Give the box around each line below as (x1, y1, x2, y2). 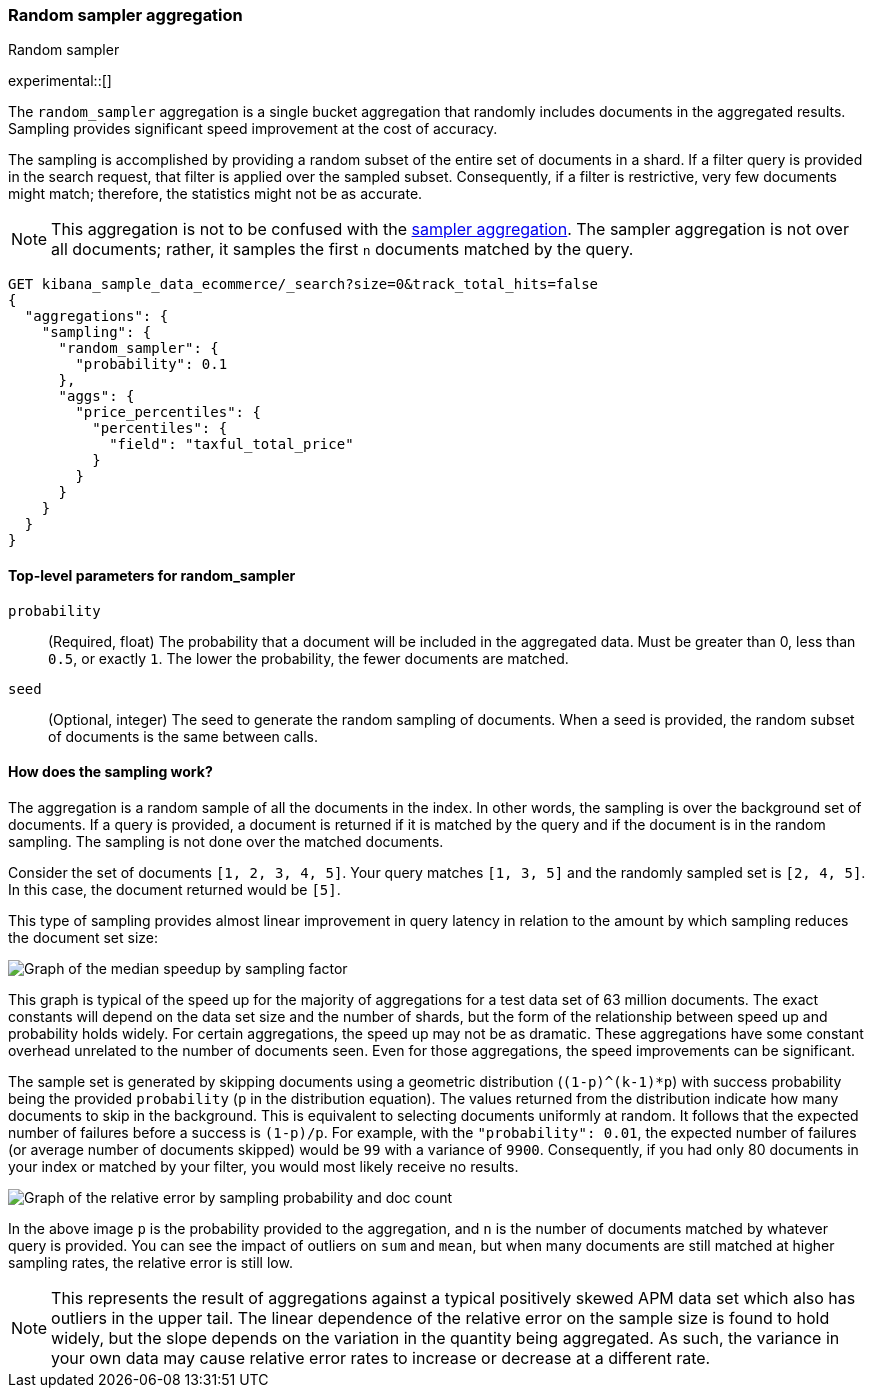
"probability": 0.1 (75, 356, 228, 373)
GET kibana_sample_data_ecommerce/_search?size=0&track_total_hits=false (8, 276, 599, 293)
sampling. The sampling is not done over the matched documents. (8, 832, 444, 850)
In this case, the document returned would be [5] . (8, 880, 341, 898)
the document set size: (8, 928, 158, 946)
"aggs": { (58, 388, 135, 405)
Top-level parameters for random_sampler (8, 566, 296, 584)
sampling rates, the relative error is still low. (8, 1253, 293, 1271)
